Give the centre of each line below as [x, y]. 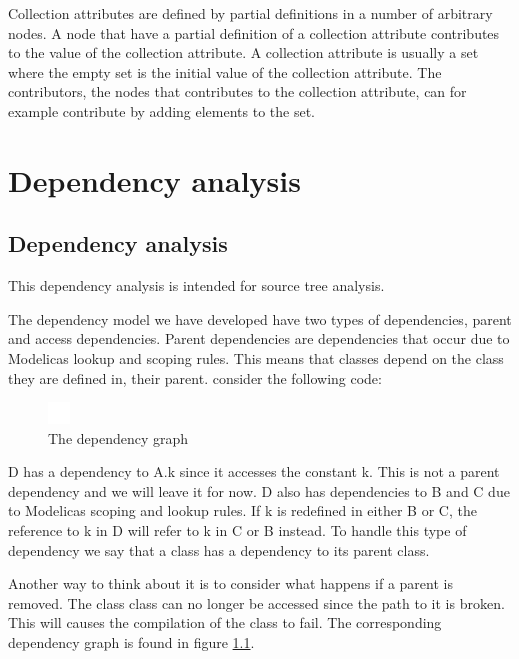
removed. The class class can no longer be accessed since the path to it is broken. [256, 602]
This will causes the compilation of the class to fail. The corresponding [225, 622]
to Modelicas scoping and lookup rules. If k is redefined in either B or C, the [242, 510]
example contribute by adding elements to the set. [162, 110]
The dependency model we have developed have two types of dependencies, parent [260, 318]
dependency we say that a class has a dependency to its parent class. [219, 549]
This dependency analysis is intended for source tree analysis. [196, 285]
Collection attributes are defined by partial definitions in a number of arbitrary [250, 13]
